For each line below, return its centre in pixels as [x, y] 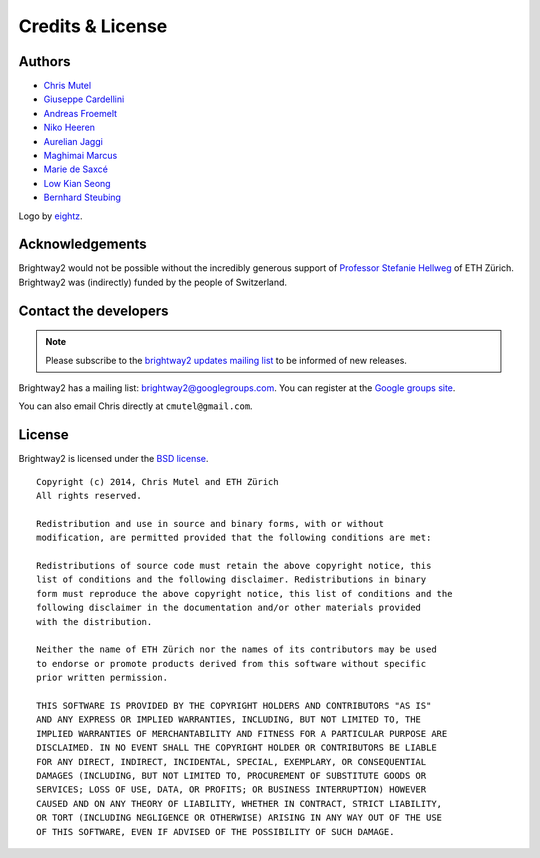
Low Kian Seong [77, 183]
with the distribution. [94, 621]
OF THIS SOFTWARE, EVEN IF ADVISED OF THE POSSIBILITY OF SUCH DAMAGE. [215, 831]
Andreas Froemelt [80, 113]
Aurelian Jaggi [73, 141]
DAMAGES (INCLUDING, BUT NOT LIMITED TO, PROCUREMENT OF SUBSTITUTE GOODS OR [231, 775]
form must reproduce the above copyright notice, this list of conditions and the [244, 593]
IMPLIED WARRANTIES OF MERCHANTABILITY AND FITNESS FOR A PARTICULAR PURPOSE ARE [242, 733]
